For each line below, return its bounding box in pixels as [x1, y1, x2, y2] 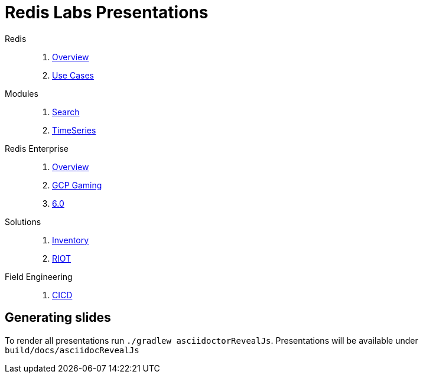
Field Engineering [5, 271, 73, 282]
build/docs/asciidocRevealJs [5, 345, 139, 355]
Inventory [52, 234, 89, 245]
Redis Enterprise [5, 143, 69, 154]
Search [52, 106, 80, 117]
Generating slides [5, 310, 111, 325]
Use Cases [52, 70, 94, 80]
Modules [5, 88, 38, 99]
